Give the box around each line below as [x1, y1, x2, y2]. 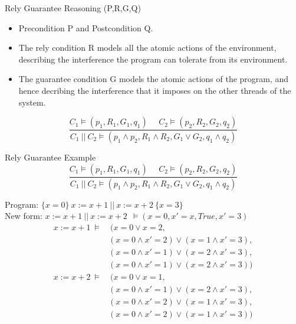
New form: [5, 210, 42, 222]
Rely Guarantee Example [5, 151, 96, 163]
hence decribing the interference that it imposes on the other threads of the [18, 84, 291, 96]
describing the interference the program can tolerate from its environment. [18, 53, 288, 65]
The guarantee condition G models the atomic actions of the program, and [18, 73, 289, 85]
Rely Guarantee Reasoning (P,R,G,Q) [5, 2, 141, 14]
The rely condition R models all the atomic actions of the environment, [18, 41, 277, 54]
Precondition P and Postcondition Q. [18, 21, 153, 34]
